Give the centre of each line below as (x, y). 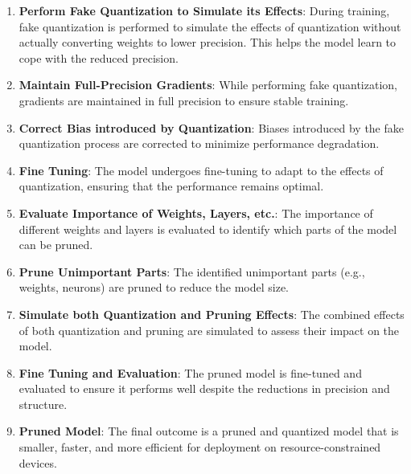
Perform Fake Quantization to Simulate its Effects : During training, (204, 10)
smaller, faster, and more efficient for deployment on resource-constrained (200, 447)
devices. (38, 462)
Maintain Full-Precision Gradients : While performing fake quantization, (208, 85)
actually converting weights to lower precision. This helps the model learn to (208, 42)
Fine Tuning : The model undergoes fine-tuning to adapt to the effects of (201, 170)
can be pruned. (56, 245)
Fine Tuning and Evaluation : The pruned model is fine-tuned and (190, 372)
